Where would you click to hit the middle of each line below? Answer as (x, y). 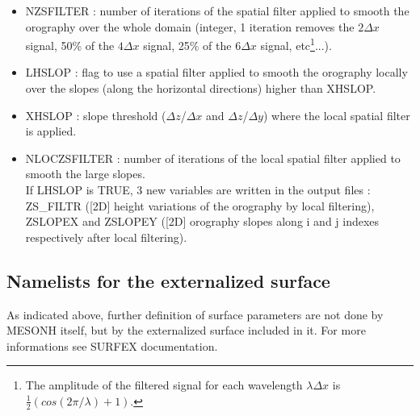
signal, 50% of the (70, 45)
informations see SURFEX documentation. (112, 345)
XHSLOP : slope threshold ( (96, 115)
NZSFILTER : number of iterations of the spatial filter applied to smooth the (217, 10)
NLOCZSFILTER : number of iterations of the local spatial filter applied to (213, 158)
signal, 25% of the (187, 45)
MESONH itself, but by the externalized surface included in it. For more (186, 330)
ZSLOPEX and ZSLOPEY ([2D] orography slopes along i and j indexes (202, 221)
